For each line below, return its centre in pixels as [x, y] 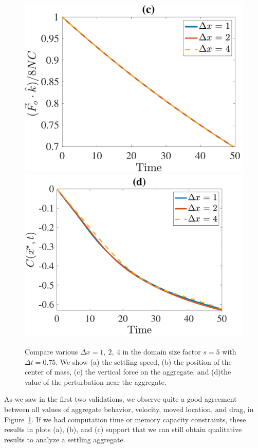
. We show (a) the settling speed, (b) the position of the [144, 361]
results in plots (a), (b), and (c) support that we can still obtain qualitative [123, 429]
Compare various [51, 352]
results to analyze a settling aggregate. [65, 439]
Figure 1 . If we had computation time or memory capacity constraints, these [125, 419]
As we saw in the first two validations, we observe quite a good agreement [121, 399]
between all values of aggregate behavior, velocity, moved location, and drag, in [129, 409]
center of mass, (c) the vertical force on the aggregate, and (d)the [128, 372]
